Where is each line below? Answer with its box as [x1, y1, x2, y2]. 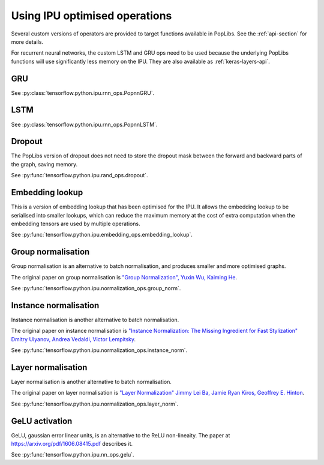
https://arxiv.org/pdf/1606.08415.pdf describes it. [11, 440, 133, 448]
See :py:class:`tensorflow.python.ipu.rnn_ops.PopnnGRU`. [11, 89, 155, 96]
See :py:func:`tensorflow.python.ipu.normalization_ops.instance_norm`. [11, 347, 188, 354]
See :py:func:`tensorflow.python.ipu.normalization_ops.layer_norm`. [11, 400, 179, 407]
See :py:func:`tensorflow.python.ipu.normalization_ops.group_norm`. [11, 284, 181, 291]
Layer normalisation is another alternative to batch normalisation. [11, 378, 172, 385]
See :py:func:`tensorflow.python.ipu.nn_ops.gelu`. [11, 451, 134, 458]
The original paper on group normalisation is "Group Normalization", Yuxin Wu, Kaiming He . [11, 273, 237, 281]
